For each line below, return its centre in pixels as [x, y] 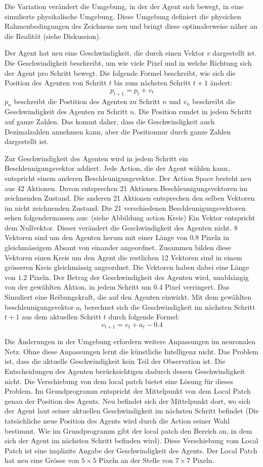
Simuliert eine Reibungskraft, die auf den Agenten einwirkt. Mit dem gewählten [128, 297]
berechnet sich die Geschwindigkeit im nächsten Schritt [170, 307]
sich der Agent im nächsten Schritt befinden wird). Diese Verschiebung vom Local [131, 440]
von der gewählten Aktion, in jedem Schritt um [78, 287]
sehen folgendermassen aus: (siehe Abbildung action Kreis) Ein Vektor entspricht [130, 218]
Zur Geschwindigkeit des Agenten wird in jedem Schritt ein [96, 158]
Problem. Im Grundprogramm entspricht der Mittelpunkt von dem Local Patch [128, 391]
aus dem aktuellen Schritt [61, 317]
